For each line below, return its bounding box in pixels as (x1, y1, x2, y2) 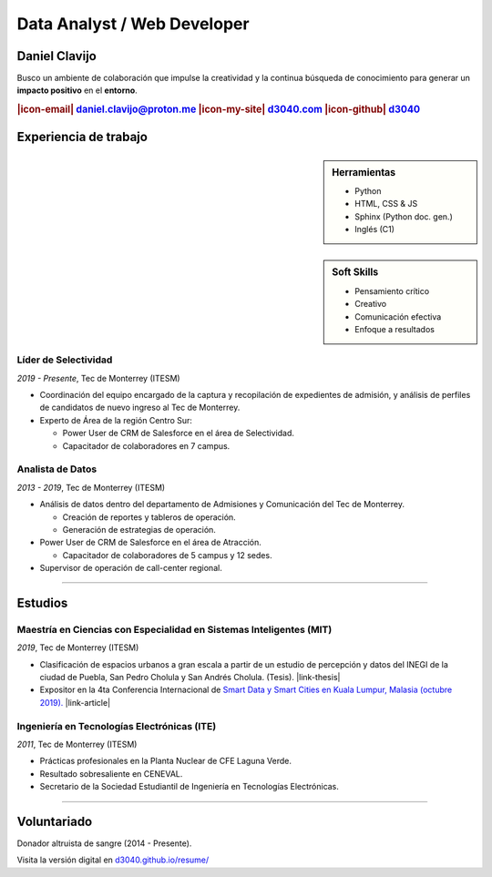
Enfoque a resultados (354, 323, 435, 334)
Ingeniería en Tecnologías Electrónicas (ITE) (16, 719, 217, 732)
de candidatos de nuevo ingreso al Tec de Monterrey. (39, 402, 241, 413)
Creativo (354, 299, 387, 310)
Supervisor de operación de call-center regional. (39, 563, 222, 574)
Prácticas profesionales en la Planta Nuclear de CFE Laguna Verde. (39, 756, 292, 767)
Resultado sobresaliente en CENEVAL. (39, 768, 183, 779)
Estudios (16, 595, 68, 610)
